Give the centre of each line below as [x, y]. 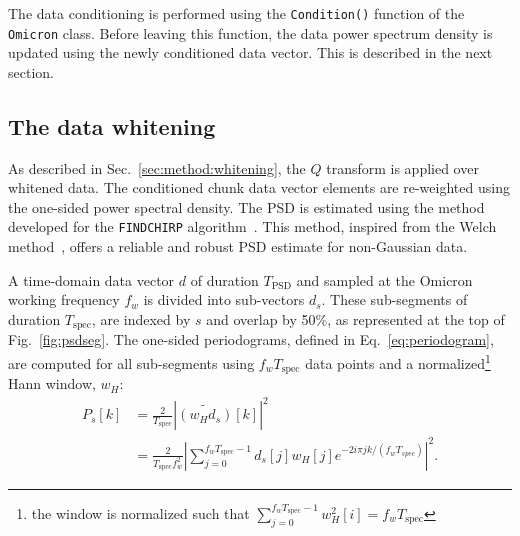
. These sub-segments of [394, 299]
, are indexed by [141, 318]
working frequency [64, 299]
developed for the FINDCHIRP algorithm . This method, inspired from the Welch [252, 226]
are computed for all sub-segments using [131, 362]
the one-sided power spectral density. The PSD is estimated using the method [246, 206]
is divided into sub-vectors [224, 299]
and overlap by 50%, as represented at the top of [355, 318]
